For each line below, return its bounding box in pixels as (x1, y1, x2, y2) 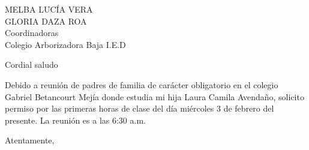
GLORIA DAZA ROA (5, 14, 87, 27)
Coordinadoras (5, 26, 59, 39)
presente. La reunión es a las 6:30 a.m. (5, 113, 146, 126)
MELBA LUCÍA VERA (5, 3, 93, 15)
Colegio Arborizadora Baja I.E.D (5, 38, 126, 50)
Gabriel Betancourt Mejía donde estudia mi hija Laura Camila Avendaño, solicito (5, 90, 304, 103)
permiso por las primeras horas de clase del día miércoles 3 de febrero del (5, 102, 274, 115)
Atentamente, (5, 134, 55, 146)
